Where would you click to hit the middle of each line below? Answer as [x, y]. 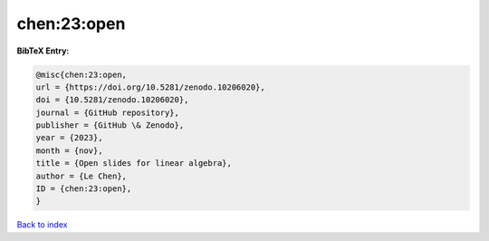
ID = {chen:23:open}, [84, 189]
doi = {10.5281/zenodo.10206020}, [112, 100]
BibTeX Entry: [43, 51]
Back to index [42, 225]
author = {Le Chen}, [81, 176]
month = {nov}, [69, 150]
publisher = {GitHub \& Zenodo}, [110, 125]
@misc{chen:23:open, [81, 74]
